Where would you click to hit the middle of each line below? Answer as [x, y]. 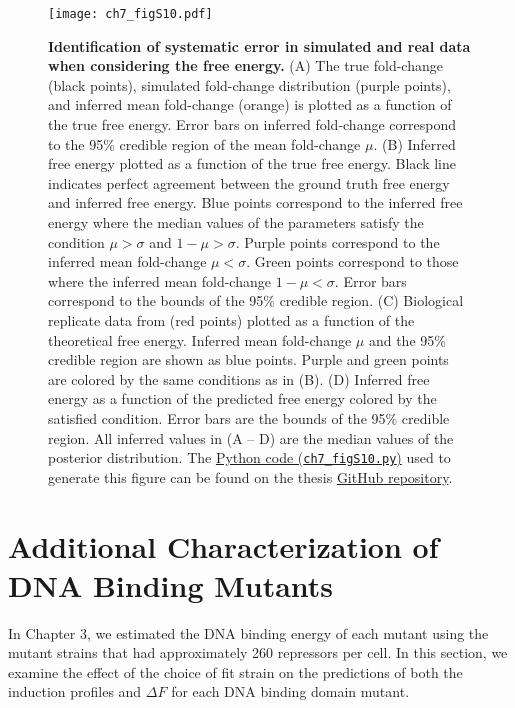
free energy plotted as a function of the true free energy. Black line [252, 163]
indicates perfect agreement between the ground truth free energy [249, 182]
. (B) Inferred [414, 143]
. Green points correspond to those [352, 261]
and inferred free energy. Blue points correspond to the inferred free [255, 202]
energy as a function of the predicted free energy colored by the [242, 398]
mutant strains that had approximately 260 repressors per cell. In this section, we [258, 652]
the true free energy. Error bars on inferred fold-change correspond [252, 124]
